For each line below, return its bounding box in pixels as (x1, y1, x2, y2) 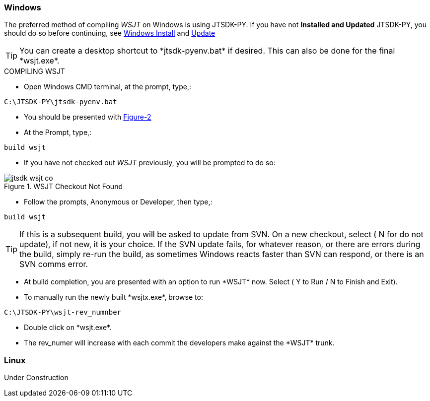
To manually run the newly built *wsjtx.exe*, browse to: (24, 293, 203, 302)
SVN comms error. (19, 259, 88, 269)
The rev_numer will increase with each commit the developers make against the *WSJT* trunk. (24, 338, 335, 347)
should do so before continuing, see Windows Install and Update (4, 29, 215, 38)
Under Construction (4, 373, 69, 382)
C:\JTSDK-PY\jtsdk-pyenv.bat (4, 98, 117, 106)
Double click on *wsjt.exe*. (24, 323, 112, 332)
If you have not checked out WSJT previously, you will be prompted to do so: (24, 158, 276, 167)
